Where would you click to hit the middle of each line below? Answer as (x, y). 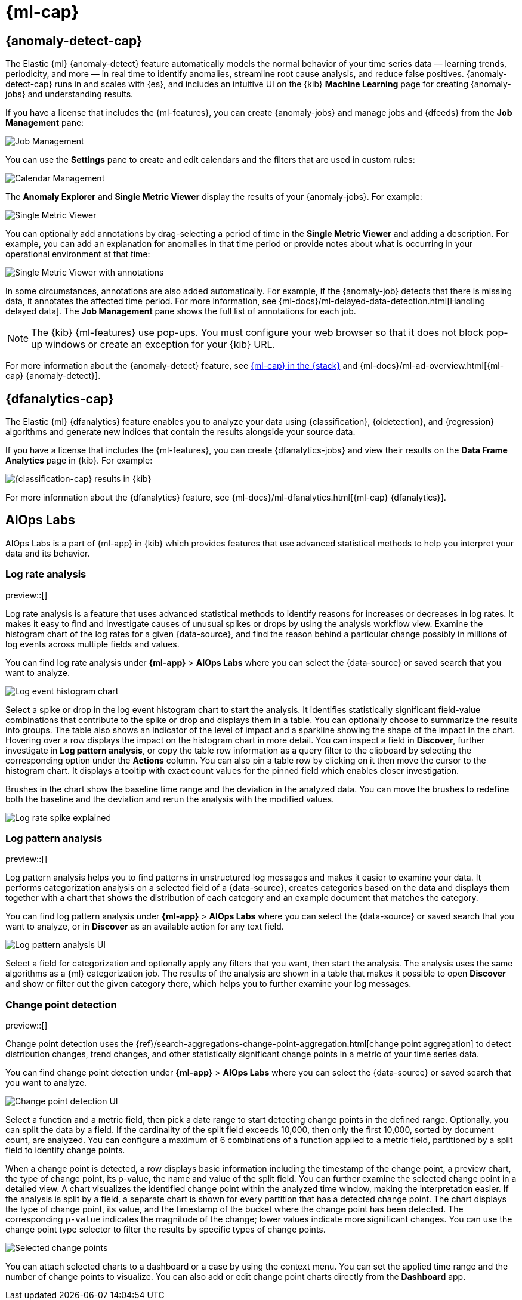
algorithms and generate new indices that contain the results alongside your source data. (180, 432)
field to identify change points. (65, 1150)
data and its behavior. (48, 553)
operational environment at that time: (78, 254)
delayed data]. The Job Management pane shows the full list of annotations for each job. (181, 311)
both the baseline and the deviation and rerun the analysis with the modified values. (170, 799)
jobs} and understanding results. (70, 94)
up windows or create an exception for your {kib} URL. (153, 345)
